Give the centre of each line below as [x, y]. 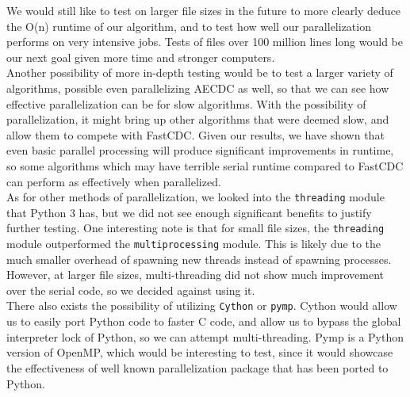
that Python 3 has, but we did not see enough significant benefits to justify [189, 212]
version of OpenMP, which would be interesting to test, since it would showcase [200, 352]
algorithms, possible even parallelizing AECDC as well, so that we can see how [198, 88]
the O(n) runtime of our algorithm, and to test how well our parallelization [189, 26]
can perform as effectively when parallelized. [114, 181]
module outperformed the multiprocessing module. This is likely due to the [194, 244]
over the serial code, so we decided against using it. [131, 290]
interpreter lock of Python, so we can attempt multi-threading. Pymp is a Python [205, 336]
